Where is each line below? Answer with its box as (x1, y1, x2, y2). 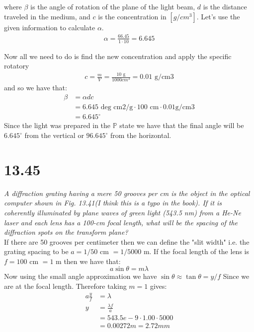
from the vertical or (24, 130, 84, 140)
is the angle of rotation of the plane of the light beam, (30, 1, 195, 11)
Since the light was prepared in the (4, 120, 111, 131)
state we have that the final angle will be (119, 120, 244, 131)
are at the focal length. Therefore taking (4, 281, 127, 291)
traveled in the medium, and (4, 11, 90, 21)
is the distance (203, 1, 247, 11)
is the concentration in (98, 11, 167, 21)
